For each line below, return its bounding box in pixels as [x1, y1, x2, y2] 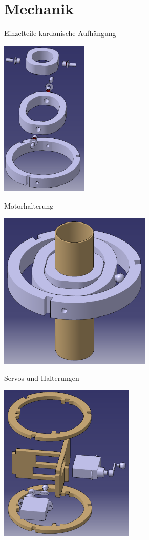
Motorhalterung [4, 200, 54, 211]
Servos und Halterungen [4, 373, 79, 383]
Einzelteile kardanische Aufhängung [4, 28, 116, 39]
